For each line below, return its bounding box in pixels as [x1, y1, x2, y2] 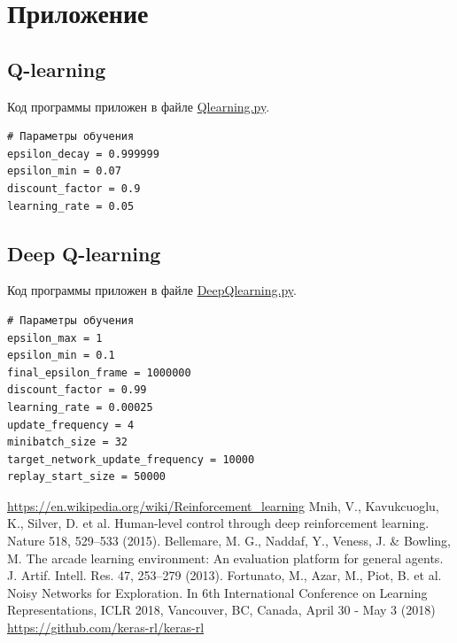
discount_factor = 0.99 [7, 383, 147, 397]
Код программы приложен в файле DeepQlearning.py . [7, 281, 297, 299]
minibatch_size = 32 [7, 436, 128, 449]
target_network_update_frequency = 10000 [7, 453, 255, 466]
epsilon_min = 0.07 [7, 165, 121, 178]
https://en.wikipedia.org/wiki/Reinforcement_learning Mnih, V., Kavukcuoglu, [7, 496, 439, 515]
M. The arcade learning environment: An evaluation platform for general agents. [7, 548, 444, 567]
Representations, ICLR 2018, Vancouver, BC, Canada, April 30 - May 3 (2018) [7, 600, 436, 619]
